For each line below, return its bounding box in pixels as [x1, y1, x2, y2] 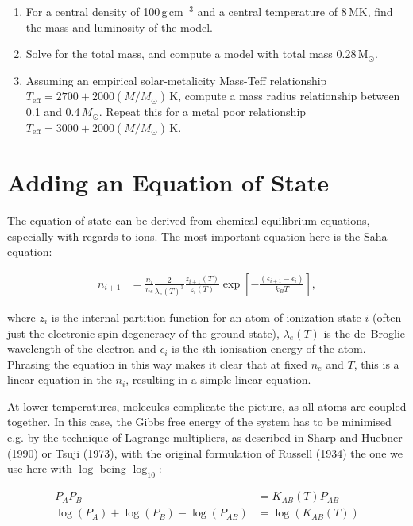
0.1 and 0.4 [25, 103, 80, 120]
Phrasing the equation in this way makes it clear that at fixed [7, 355, 308, 372]
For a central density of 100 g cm [25, 3, 183, 19]
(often [372, 308, 402, 325]
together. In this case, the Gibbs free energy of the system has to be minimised [7, 413, 392, 430]
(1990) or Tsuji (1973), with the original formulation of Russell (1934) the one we [7, 444, 403, 461]
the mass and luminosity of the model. [25, 18, 213, 35]
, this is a [353, 355, 399, 372]
